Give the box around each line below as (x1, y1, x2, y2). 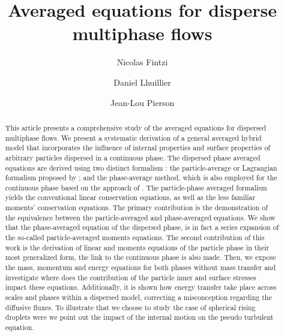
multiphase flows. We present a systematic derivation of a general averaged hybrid (5, 132, 262, 143)
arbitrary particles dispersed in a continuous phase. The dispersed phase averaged (5, 152, 261, 162)
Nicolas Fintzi (116, 56, 168, 68)
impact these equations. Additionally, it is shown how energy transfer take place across (5, 282, 277, 292)
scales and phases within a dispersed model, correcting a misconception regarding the (5, 292, 272, 302)
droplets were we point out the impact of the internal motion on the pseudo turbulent (5, 312, 274, 322)
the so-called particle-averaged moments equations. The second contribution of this (5, 232, 265, 243)
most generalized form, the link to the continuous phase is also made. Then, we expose (5, 252, 276, 262)
